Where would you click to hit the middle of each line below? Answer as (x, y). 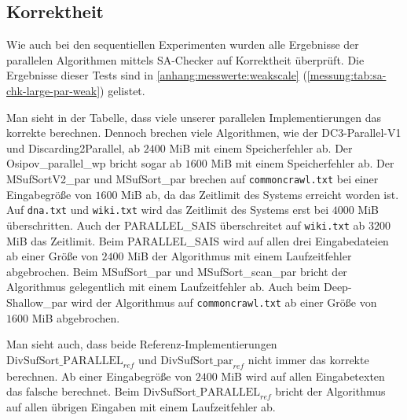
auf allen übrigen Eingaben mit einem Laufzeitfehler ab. (141, 406)
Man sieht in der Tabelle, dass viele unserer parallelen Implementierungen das (194, 117)
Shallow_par (37, 302)
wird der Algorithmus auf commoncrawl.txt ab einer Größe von (224, 302)
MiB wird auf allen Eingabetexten (303, 376)
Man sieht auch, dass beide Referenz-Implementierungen (142, 344)
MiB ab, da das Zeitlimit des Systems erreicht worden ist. (260, 194)
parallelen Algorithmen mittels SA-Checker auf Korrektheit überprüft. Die (185, 59)
